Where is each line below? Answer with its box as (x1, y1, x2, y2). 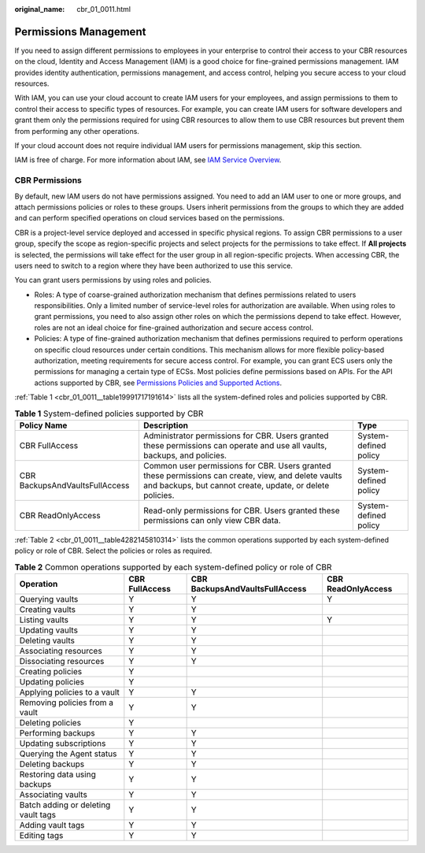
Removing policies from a (19, 697, 114, 708)
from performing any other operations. (14, 126, 139, 135)
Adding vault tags (19, 820, 85, 831)
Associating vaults (19, 789, 88, 800)
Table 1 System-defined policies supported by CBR (14, 408, 204, 419)
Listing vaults (19, 614, 68, 625)
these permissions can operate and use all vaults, (142, 439, 327, 451)
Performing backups (19, 728, 96, 739)
